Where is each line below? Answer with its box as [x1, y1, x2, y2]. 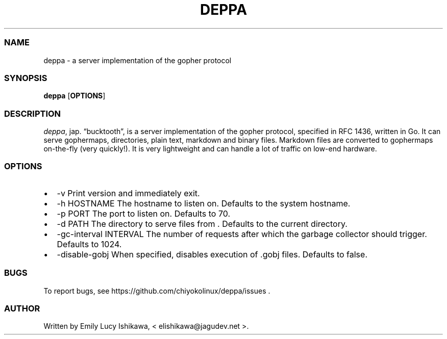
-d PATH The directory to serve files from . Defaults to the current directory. [57, 218, 347, 229]
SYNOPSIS [4, 72, 47, 83]
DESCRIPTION [4, 108, 61, 119]
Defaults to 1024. [57, 239, 122, 249]
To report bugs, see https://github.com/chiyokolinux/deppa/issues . [43, 286, 270, 295]
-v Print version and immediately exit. [57, 188, 200, 198]
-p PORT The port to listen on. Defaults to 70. [57, 208, 231, 219]
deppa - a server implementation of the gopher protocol [43, 56, 232, 65]
